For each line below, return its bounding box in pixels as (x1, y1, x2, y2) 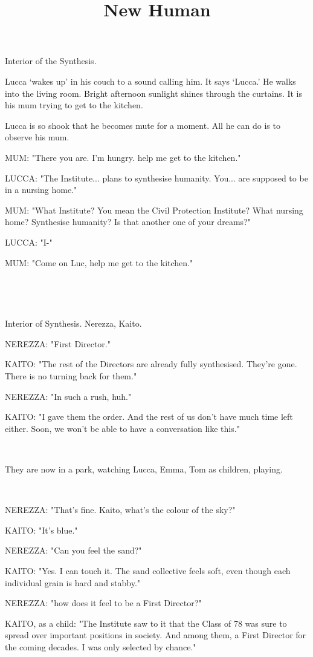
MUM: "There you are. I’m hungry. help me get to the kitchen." (5, 151, 241, 163)
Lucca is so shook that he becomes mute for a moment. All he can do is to (5, 119, 280, 131)
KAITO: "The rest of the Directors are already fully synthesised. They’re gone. (5, 358, 297, 370)
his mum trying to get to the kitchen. (5, 99, 143, 111)
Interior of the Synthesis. (5, 54, 97, 67)
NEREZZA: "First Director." (5, 337, 111, 350)
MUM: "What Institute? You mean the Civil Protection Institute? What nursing (5, 203, 303, 216)
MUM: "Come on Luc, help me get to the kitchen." (5, 256, 193, 269)
